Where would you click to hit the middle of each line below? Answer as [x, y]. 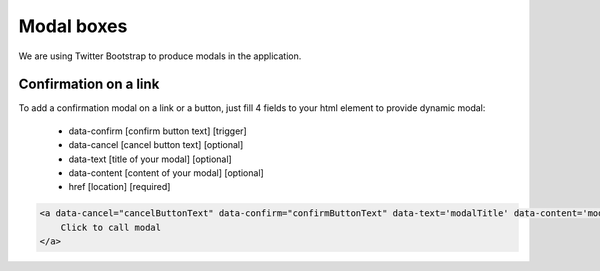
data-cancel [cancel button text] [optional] [156, 145]
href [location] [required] [119, 187]
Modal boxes [73, 26]
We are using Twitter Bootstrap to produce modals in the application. [160, 56]
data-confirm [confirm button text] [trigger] [157, 131]
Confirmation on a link [89, 84]
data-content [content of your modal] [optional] [166, 173]
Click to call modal [111, 227]
